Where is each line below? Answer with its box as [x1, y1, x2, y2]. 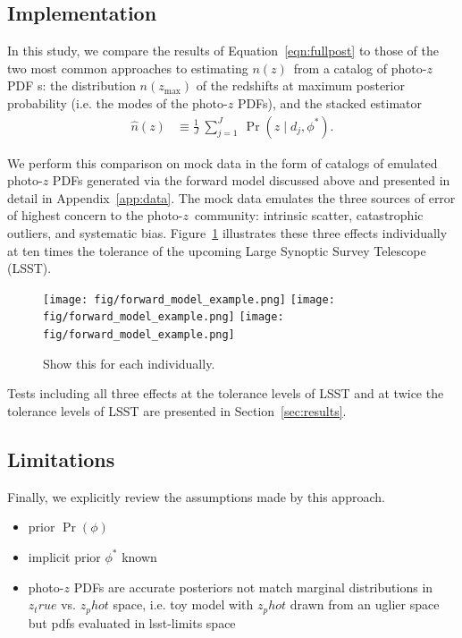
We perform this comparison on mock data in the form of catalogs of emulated [7, 153, 438, 172]
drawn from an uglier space [290, 595, 440, 614]
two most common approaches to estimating [7, 58, 248, 77]
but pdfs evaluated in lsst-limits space [28, 613, 236, 632]
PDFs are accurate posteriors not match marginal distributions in [73, 577, 433, 596]
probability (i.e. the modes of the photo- [7, 93, 228, 112]
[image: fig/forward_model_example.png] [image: [43, 293, 335, 306]
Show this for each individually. [43, 353, 215, 372]
